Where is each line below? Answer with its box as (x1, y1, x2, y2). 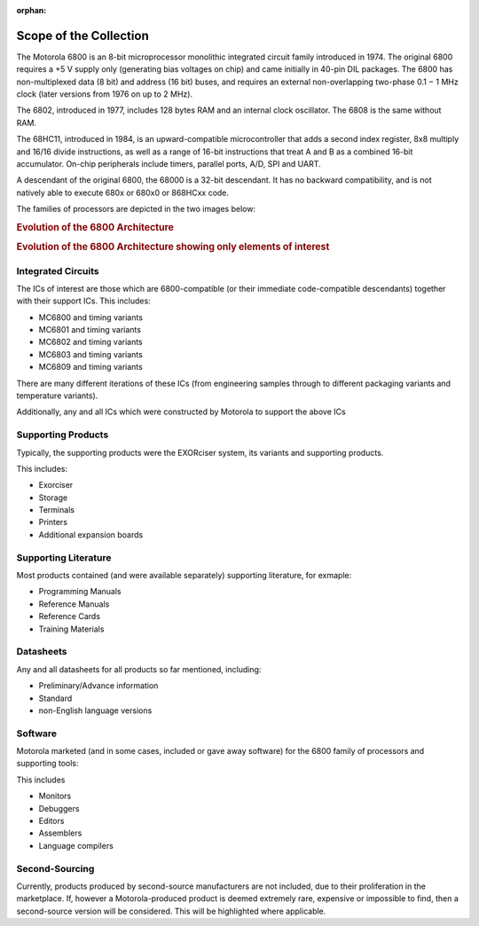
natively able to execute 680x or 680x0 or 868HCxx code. (16, 187, 230, 198)
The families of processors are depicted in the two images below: (16, 204, 256, 215)
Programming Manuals (38, 586, 122, 597)
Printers (38, 517, 68, 528)
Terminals (38, 505, 75, 515)
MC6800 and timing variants (38, 311, 144, 323)
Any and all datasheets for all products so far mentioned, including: (16, 663, 262, 674)
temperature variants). (16, 390, 98, 401)
